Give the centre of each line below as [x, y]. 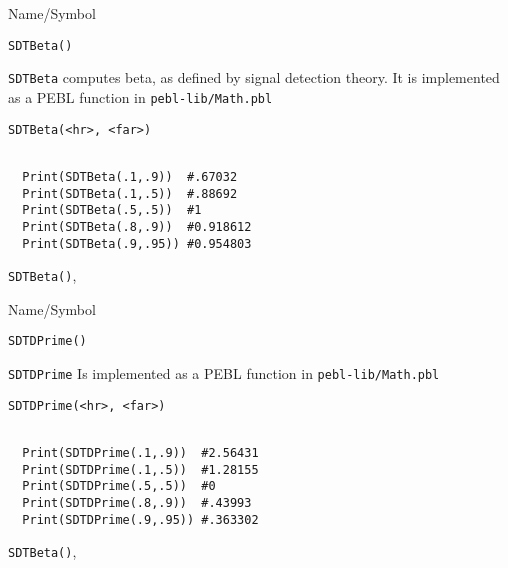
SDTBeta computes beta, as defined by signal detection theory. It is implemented [254, 77]
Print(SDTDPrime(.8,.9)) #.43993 [137, 503]
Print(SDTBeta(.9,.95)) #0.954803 [137, 243]
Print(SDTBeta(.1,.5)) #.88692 [130, 193]
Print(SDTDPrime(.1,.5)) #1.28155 [140, 469]
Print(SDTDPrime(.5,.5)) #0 [119, 486]
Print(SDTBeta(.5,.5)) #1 [112, 210]
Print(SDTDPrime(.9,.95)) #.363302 [140, 519]
